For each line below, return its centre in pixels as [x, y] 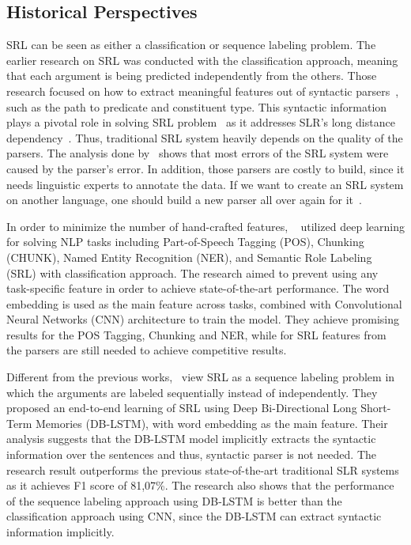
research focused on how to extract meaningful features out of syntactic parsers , [203, 91]
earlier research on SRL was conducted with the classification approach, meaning [202, 60]
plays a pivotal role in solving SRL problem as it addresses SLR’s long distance [201, 122]
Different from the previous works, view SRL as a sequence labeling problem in [201, 377]
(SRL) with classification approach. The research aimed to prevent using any [192, 272]
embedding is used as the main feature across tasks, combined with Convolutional [204, 303]
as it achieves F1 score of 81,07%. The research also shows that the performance [200, 485]
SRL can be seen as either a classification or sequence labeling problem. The [191, 45]
